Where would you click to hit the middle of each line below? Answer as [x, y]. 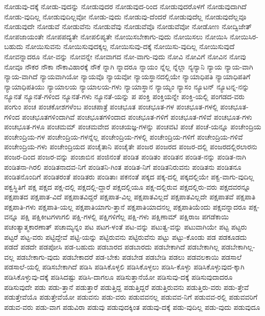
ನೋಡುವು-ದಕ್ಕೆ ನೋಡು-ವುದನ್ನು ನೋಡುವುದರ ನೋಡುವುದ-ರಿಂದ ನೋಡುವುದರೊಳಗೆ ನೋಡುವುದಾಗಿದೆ [125, 6]
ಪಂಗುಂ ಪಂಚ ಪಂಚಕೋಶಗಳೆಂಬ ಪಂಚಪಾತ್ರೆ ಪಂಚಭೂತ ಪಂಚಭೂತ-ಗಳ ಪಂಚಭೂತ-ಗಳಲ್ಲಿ [111, 106]
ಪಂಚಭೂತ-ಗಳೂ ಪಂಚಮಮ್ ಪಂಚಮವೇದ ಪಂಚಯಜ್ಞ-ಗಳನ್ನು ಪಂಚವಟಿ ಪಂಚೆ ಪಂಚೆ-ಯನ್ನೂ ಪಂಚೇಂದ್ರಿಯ [133, 127]
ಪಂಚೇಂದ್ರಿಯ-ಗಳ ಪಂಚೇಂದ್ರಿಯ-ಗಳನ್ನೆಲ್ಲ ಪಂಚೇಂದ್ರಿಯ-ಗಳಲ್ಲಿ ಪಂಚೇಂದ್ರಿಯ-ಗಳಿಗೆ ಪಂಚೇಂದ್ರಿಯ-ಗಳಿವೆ [124, 136]
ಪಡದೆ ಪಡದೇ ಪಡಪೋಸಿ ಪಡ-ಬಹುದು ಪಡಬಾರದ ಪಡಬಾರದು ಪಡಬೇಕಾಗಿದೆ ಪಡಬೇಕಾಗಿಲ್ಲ [112, 247]
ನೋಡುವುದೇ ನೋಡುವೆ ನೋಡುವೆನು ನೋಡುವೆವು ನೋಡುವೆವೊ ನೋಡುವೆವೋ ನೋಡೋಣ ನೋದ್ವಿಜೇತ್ [128, 26]
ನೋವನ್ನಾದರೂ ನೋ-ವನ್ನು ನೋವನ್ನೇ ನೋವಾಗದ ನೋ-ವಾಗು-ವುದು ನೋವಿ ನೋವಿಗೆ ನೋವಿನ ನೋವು [125, 56]
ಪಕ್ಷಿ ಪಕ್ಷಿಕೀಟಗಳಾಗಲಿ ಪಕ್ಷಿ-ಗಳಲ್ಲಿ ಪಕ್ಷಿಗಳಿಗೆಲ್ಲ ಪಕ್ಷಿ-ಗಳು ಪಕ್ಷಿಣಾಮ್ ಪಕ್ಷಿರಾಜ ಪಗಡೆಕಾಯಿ [125, 217]
